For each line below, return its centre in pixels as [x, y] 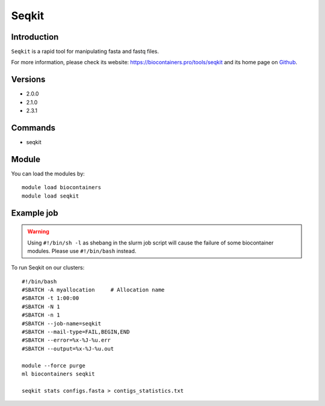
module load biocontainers [62, 187]
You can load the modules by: [48, 174]
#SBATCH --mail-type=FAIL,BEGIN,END [76, 332]
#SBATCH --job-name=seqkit [62, 323]
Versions [28, 80]
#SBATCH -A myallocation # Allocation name [93, 290]
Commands [33, 128]
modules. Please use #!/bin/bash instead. [82, 251]
